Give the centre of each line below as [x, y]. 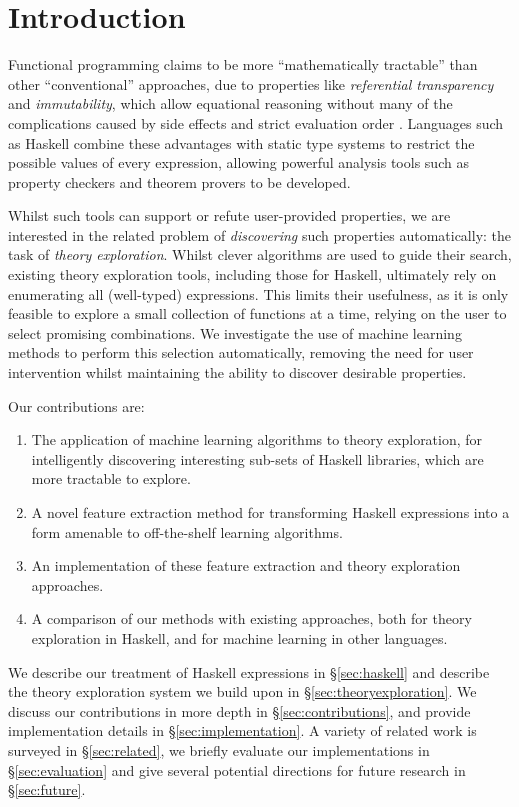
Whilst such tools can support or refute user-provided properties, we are [229, 215]
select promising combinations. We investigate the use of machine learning [235, 332]
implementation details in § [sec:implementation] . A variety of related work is [242, 730]
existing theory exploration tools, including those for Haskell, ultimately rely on [252, 274]
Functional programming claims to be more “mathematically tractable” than [243, 64]
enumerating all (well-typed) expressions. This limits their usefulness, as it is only [258, 293]
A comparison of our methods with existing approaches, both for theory [251, 618]
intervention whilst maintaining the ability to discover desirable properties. [237, 372]
